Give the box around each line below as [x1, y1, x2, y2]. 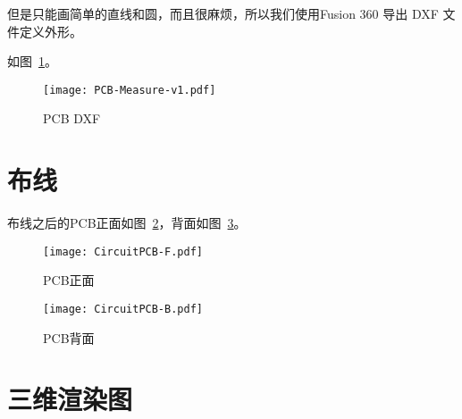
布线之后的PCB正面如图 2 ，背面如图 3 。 [7, 214, 247, 232]
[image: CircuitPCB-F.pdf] [43, 245, 203, 258]
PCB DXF [43, 109, 101, 128]
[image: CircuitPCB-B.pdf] [43, 303, 203, 315]
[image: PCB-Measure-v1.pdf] [43, 83, 216, 96]
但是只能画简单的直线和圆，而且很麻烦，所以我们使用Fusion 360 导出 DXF [7, 4, 439, 22]
